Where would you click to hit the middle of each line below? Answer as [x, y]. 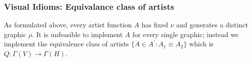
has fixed [155, 25]
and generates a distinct [212, 25]
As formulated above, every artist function [68, 25]
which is [201, 44]
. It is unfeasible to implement [78, 34]
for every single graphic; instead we [185, 34]
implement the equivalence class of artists [66, 44]
